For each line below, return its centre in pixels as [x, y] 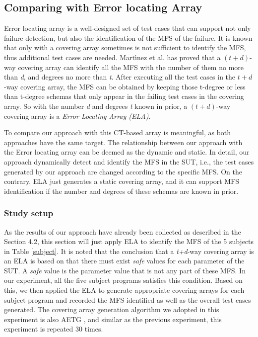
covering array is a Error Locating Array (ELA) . [77, 116]
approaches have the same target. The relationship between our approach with [123, 142]
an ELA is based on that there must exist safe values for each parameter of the [124, 261]
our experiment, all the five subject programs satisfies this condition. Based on [123, 280]
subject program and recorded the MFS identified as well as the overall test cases [128, 299]
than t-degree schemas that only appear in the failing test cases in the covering [124, 96]
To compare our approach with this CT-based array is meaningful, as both [118, 132]
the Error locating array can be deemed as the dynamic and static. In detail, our [127, 152]
